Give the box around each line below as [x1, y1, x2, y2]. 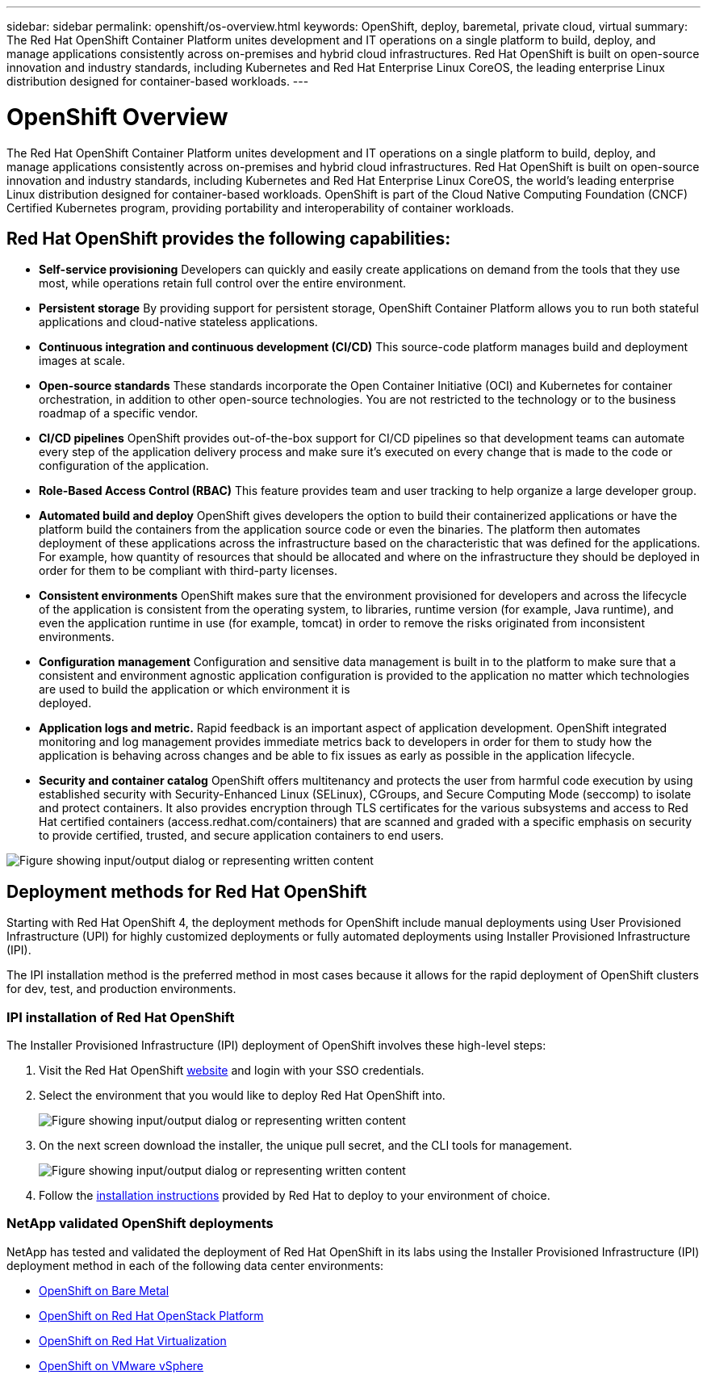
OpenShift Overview [6, 103, 228, 131]
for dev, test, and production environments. [6, 982, 236, 996]
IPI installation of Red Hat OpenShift [6, 1008, 235, 1025]
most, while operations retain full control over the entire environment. [39, 276, 407, 291]
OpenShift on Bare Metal [39, 1283, 169, 1297]
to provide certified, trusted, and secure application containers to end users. [39, 828, 444, 843]
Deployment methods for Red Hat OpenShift [6, 881, 367, 902]
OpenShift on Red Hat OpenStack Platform [39, 1308, 264, 1322]
